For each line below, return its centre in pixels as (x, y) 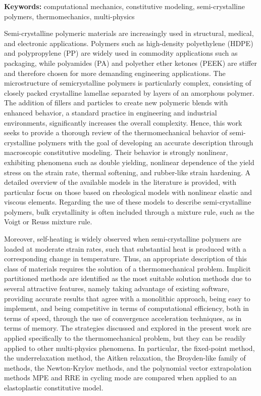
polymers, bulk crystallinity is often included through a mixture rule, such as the (129, 211)
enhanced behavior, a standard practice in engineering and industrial (111, 112)
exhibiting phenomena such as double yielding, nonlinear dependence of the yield (129, 162)
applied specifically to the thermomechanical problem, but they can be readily (125, 338)
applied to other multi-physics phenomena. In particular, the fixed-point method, (129, 348)
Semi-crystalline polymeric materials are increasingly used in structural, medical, (129, 33)
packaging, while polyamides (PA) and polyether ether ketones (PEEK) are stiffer (130, 63)
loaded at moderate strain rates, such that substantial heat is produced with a (125, 248)
